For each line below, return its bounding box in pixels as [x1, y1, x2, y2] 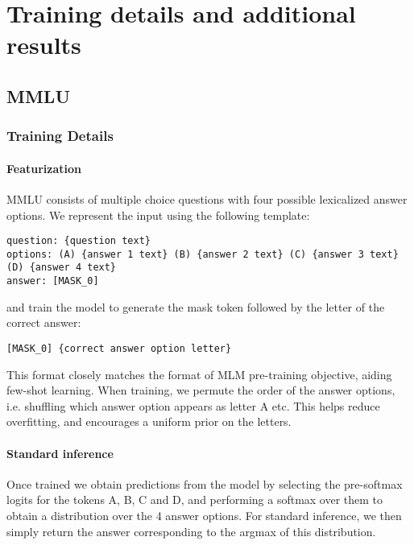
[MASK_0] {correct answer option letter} [6, 342, 232, 354]
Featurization [6, 159, 82, 176]
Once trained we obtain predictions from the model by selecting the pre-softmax [6, 475, 403, 492]
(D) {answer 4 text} [6, 262, 117, 274]
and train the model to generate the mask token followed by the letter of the [6, 298, 385, 315]
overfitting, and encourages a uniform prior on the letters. [6, 413, 292, 430]
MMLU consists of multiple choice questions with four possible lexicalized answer [6, 190, 408, 207]
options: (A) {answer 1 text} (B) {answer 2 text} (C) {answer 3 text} [6, 248, 399, 260]
